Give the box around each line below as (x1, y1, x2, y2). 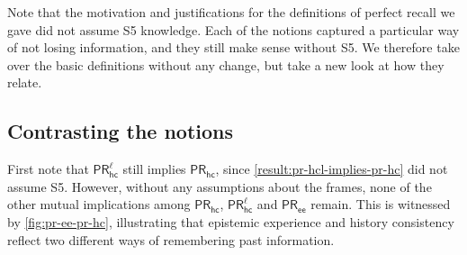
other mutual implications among (7, 195, 191, 214)
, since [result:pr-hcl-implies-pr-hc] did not (215, 159, 448, 178)
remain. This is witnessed (310, 195, 451, 214)
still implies (122, 159, 186, 178)
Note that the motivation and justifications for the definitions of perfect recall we (7, 3, 455, 21)
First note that (7, 159, 89, 178)
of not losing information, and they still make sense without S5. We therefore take (7, 38, 460, 57)
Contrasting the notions (7, 117, 234, 145)
